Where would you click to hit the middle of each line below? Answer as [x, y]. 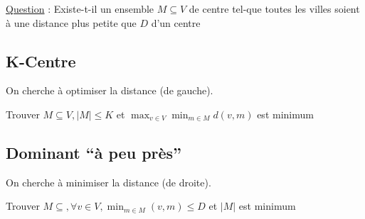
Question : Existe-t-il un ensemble [80, 9]
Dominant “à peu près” [94, 152]
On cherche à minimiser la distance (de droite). [109, 182]
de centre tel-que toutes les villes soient [274, 9]
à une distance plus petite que [71, 22]
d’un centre [176, 22]
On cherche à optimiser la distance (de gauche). [110, 90]
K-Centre [41, 61]
